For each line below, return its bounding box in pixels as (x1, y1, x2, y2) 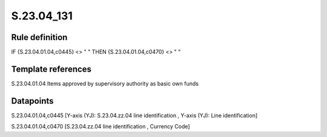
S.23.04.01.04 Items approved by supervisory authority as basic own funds (11, 79, 199, 87)
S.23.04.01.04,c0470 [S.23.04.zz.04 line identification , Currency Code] (11, 123, 190, 130)
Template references (11, 64, 92, 74)
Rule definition (11, 32, 68, 42)
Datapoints (11, 96, 54, 106)
